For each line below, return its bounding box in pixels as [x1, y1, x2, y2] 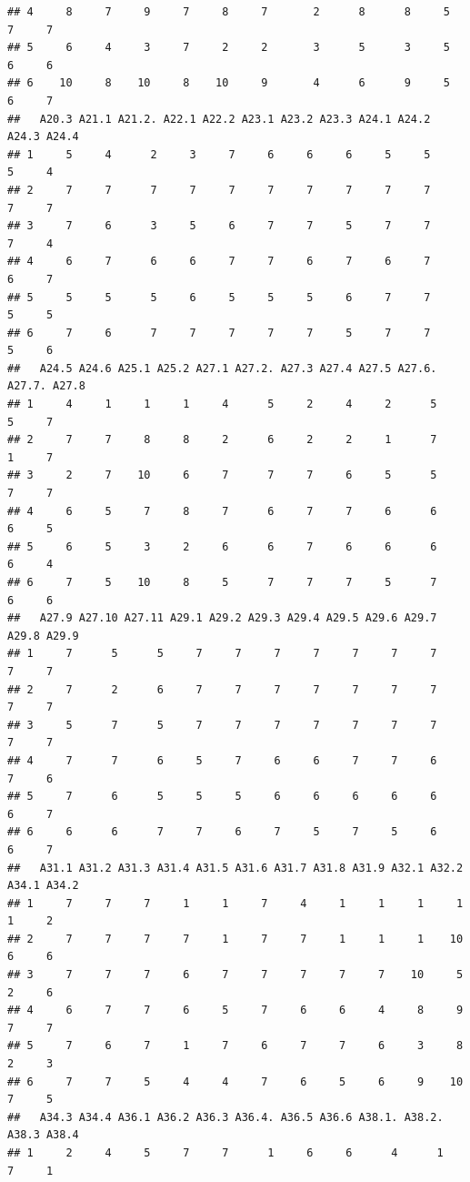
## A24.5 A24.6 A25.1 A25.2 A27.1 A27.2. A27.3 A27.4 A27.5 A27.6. [7, 361, 437, 375]
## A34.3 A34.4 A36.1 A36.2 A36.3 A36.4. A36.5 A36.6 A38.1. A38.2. [7, 1110, 444, 1124]
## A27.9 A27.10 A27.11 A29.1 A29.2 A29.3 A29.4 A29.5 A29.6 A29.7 [7, 611, 437, 625]
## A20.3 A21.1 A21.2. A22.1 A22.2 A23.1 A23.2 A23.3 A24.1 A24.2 [7, 112, 431, 126]
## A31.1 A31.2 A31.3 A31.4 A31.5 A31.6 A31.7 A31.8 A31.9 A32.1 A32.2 [7, 861, 464, 874]
